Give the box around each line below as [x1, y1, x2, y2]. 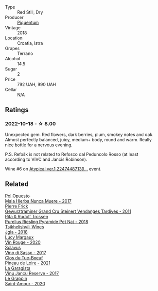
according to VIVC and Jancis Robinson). [5, 156, 88, 162]
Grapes [5, 46, 20, 51]
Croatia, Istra [17, 40, 43, 46]
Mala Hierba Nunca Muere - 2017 [5, 198, 72, 204]
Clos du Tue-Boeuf [5, 255, 43, 260]
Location [5, 35, 23, 41]
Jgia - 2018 [5, 229, 28, 235]
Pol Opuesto [5, 193, 30, 199]
